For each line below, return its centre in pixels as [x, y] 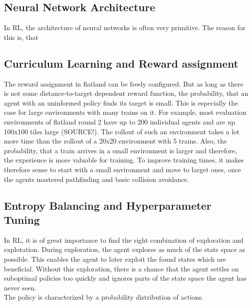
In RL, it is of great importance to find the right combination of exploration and [124, 240]
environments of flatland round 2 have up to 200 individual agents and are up [119, 121]
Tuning [22, 219]
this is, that [21, 37]
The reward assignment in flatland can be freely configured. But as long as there [124, 83]
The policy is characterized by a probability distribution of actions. [104, 297]
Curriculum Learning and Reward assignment [121, 63]
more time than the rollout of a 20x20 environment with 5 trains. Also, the [116, 141]
